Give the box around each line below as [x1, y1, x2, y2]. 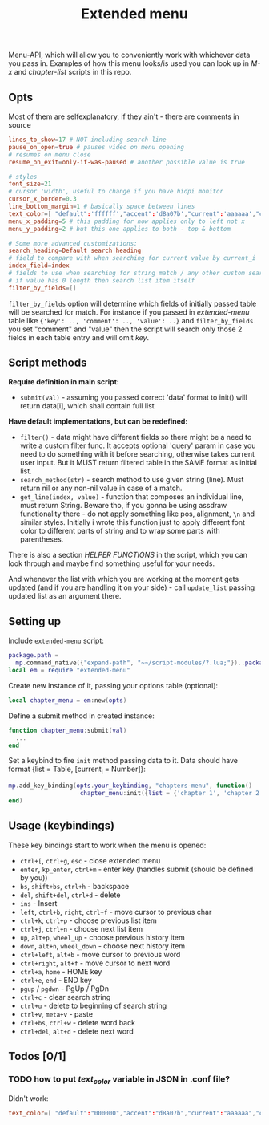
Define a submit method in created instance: [8, 711, 155, 721]
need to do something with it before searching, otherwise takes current [19, 449, 255, 459]
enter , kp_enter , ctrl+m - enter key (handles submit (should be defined [19, 864, 254, 874]
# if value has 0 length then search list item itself [8, 276, 195, 285]
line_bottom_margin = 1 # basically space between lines [8, 202, 195, 210]
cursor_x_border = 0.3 [8, 195, 78, 203]
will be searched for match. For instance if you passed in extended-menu [8, 307, 250, 317]
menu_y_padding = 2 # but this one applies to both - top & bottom [8, 225, 231, 233]
